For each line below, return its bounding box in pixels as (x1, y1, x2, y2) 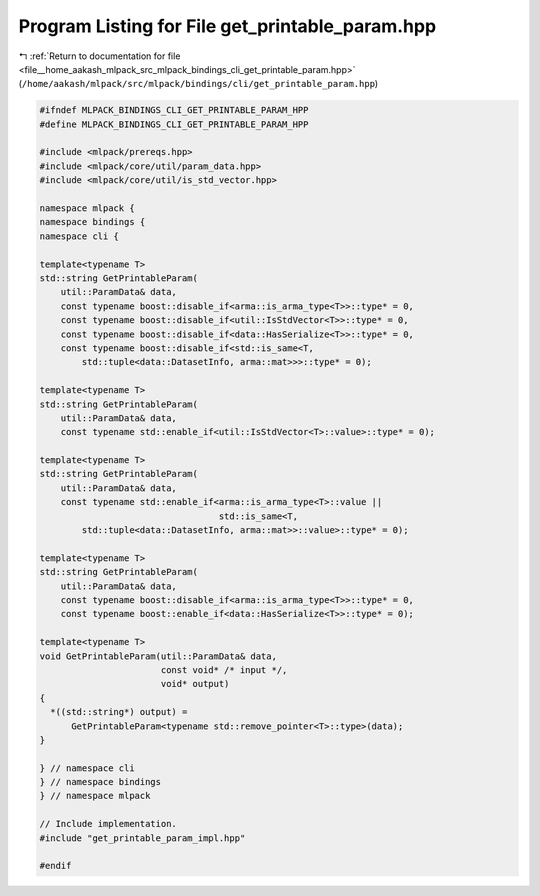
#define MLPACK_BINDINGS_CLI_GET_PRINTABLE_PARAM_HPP (39, 118, 309, 130)
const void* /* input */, (160, 664, 288, 675)
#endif (39, 860, 72, 872)
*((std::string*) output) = (50, 706, 188, 718)
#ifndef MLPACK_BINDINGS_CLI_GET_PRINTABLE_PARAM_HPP (39, 105, 309, 116)
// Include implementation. (39, 818, 177, 830)
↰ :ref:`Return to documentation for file (18, 50, 181, 62)
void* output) (160, 678, 230, 690)
